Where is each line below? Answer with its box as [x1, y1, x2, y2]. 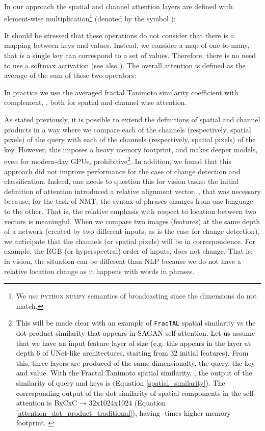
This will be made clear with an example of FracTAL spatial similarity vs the [16, 317, 256, 328]
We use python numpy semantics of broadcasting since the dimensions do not [16, 290, 257, 301]
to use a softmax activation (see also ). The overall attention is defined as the [4, 60, 246, 70]
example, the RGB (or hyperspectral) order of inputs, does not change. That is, [4, 246, 253, 256]
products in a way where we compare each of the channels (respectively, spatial [4, 124, 251, 134]
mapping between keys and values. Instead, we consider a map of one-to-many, [4, 40, 250, 50]
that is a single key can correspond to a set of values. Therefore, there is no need [4, 50, 256, 61]
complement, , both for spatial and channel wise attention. [4, 97, 187, 107]
